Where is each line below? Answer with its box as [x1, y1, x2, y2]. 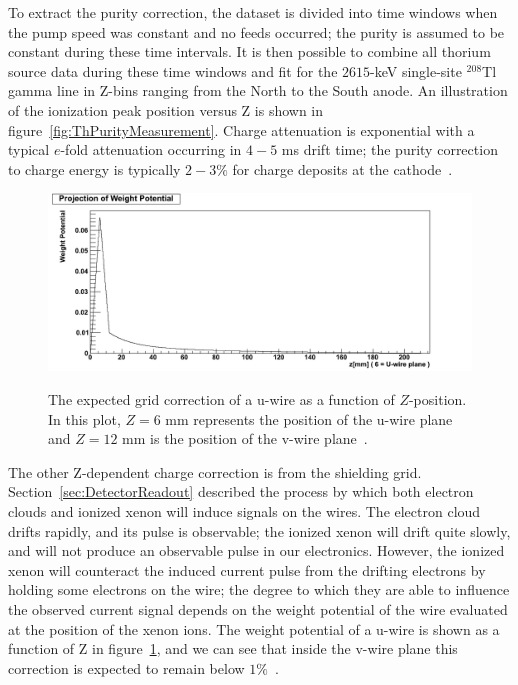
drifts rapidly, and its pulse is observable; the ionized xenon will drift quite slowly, [8, 520, 511, 541]
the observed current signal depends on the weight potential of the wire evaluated [8, 598, 508, 619]
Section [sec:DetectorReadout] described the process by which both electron [8, 481, 474, 502]
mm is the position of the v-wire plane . [122, 428, 368, 449]
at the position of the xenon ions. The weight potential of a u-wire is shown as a [8, 618, 500, 639]
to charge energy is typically [8, 158, 181, 179]
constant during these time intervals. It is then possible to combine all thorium [8, 41, 491, 62]
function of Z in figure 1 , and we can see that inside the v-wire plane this [8, 638, 458, 659]
